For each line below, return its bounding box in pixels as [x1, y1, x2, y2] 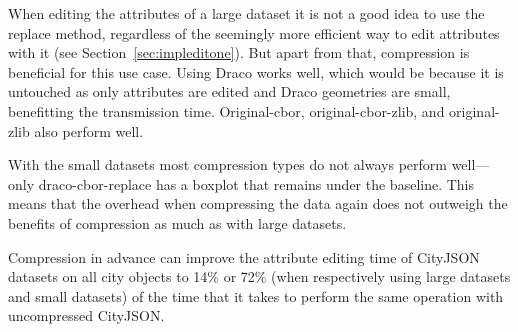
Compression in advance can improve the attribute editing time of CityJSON [8, 246, 480, 267]
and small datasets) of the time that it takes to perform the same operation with [8, 285, 504, 306]
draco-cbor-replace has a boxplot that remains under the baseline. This [38, 173, 475, 194]
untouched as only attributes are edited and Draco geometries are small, [8, 81, 451, 102]
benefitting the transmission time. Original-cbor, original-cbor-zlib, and [8, 100, 445, 121]
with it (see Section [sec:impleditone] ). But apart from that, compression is [8, 42, 470, 63]
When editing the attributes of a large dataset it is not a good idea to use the [8, 3, 485, 23]
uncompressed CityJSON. [8, 305, 165, 326]
